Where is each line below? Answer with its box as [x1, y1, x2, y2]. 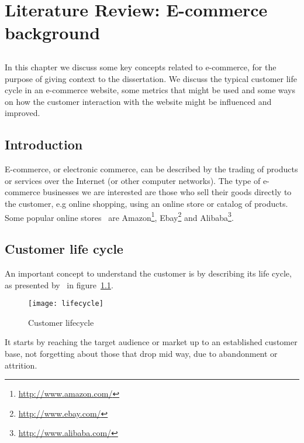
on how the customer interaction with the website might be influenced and [5, 95, 272, 107]
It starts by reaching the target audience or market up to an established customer [5, 336, 298, 348]
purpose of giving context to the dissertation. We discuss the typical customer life [5, 72, 297, 84]
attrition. [5, 359, 37, 371]
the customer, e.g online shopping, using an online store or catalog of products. [5, 197, 288, 209]
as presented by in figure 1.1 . [5, 278, 113, 291]
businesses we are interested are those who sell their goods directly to [43, 186, 292, 198]
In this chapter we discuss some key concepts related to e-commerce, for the [5, 60, 277, 73]
